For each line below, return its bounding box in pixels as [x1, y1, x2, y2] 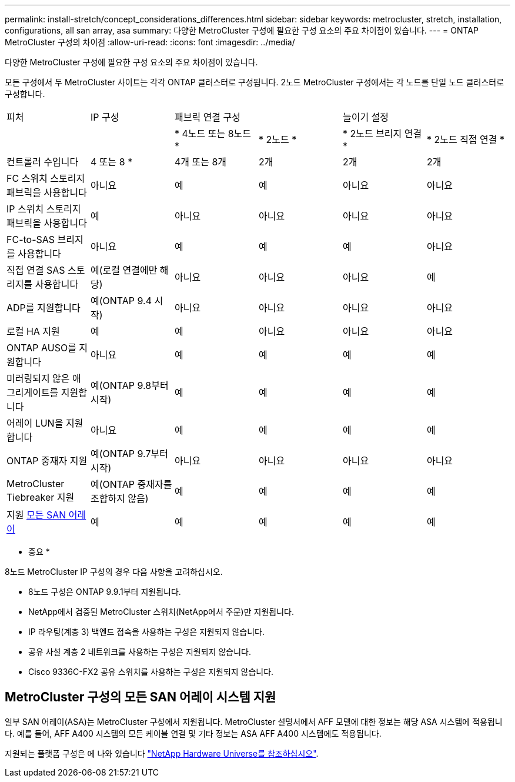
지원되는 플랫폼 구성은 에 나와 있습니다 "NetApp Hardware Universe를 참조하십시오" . [5, 748, 319, 758]
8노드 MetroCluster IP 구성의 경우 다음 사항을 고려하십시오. [5, 567, 223, 577]
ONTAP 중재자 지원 [6, 455, 88, 467]
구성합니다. [5, 89, 45, 99]
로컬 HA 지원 [6, 325, 60, 337]
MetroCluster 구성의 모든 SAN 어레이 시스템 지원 [5, 690, 276, 705]
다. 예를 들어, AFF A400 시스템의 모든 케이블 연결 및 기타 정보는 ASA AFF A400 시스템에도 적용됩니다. [5, 728, 382, 738]
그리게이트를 [6, 387, 59, 398]
